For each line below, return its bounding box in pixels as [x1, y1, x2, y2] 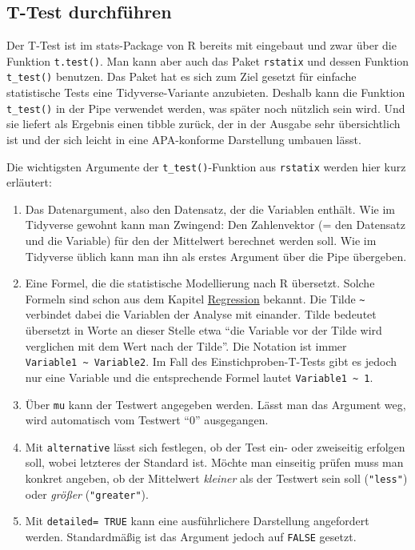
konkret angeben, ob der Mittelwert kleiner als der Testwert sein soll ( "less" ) [25, 470, 408, 487]
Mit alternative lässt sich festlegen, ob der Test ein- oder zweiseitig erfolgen [25, 438, 405, 455]
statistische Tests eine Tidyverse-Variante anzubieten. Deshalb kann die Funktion [6, 84, 405, 101]
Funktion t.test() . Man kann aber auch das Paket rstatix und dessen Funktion [6, 52, 409, 69]
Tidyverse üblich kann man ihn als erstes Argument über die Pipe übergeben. [25, 247, 407, 264]
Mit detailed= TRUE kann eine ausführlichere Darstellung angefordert [25, 512, 369, 529]
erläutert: [6, 174, 52, 191]
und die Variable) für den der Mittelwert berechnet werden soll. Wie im [25, 231, 377, 248]
